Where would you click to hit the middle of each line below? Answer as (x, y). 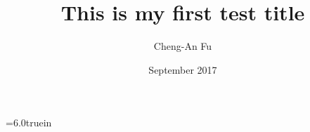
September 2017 (183, 69)
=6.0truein (29, 123)
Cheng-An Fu (183, 46)
